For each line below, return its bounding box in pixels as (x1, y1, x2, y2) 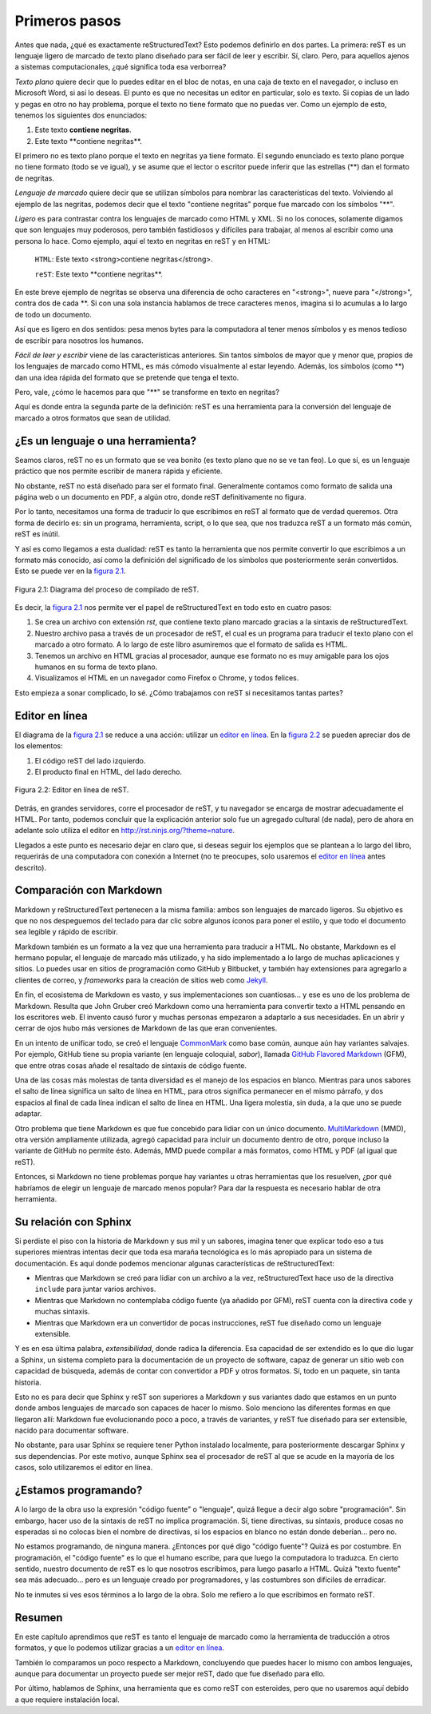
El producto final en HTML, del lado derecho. (34, 767, 183, 776)
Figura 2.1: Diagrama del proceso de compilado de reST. (14, 584, 200, 594)
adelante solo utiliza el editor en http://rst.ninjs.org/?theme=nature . (14, 826, 235, 835)
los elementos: (14, 741, 63, 751)
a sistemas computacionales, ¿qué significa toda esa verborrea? (14, 62, 227, 72)
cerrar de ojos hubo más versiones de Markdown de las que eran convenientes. (14, 1023, 278, 1033)
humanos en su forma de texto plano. (34, 662, 158, 672)
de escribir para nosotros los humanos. (14, 336, 144, 345)
